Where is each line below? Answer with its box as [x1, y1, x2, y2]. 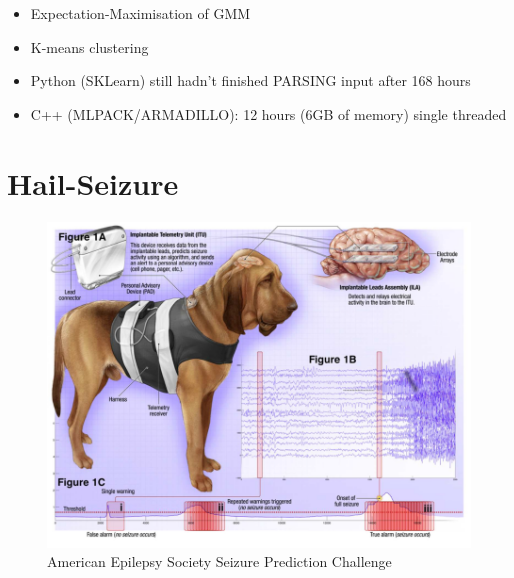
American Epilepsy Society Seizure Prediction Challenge [47, 551, 392, 572]
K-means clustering [30, 36, 149, 57]
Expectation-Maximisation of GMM [30, 3, 251, 23]
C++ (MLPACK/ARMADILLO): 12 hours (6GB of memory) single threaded [30, 103, 507, 124]
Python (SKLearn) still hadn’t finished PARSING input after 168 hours [30, 70, 471, 91]
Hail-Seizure [7, 162, 179, 203]
